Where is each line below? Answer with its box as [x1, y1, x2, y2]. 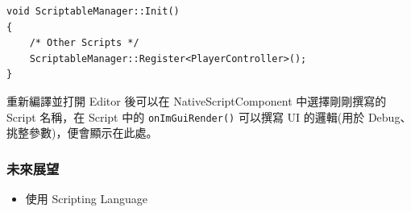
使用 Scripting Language [25, 190, 147, 207]
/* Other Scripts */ [29, 37, 139, 49]
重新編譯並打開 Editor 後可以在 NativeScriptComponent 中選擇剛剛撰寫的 [6, 92, 387, 109]
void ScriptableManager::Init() [6, 6, 180, 17]
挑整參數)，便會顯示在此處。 [6, 124, 158, 141]
